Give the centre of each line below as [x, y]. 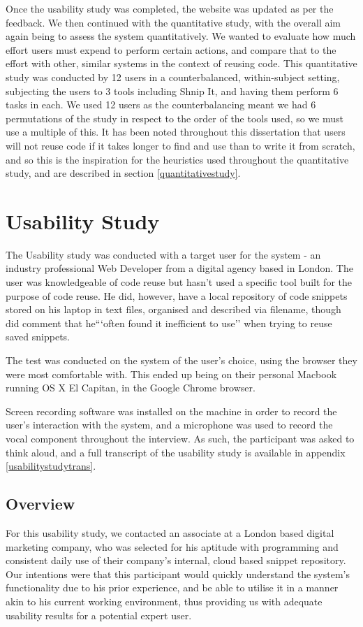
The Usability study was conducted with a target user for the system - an [163, 254]
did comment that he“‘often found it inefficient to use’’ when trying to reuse [169, 323]
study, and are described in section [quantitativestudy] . [123, 173]
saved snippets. [38, 337]
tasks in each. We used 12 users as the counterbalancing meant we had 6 [161, 104]
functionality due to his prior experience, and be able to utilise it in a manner [172, 588]
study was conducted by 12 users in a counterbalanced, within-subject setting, [173, 77]
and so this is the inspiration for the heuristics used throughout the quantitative [177, 159]
